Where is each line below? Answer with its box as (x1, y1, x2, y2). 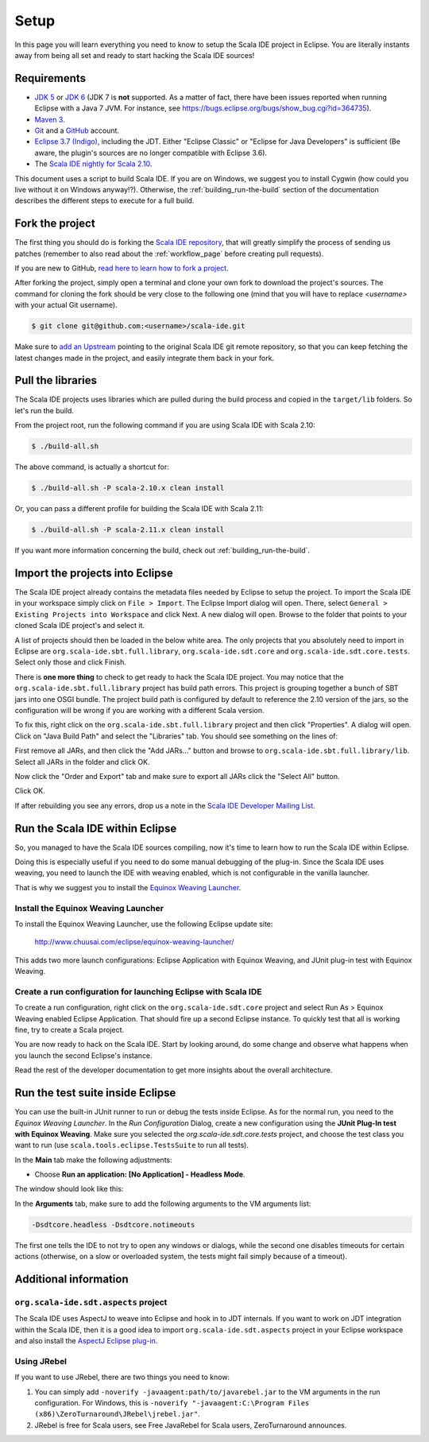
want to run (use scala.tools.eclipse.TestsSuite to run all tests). (14, 1141, 249, 1150)
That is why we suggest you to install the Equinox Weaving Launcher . (14, 882, 242, 892)
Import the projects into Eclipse (14, 566, 174, 580)
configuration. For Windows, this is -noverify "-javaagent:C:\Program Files (34, 1398, 310, 1408)
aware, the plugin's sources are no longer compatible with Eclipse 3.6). (34, 148, 268, 157)
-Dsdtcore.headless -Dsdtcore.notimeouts (31, 1220, 195, 1229)
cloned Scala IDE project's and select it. (14, 621, 145, 630)
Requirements (14, 72, 87, 85)
